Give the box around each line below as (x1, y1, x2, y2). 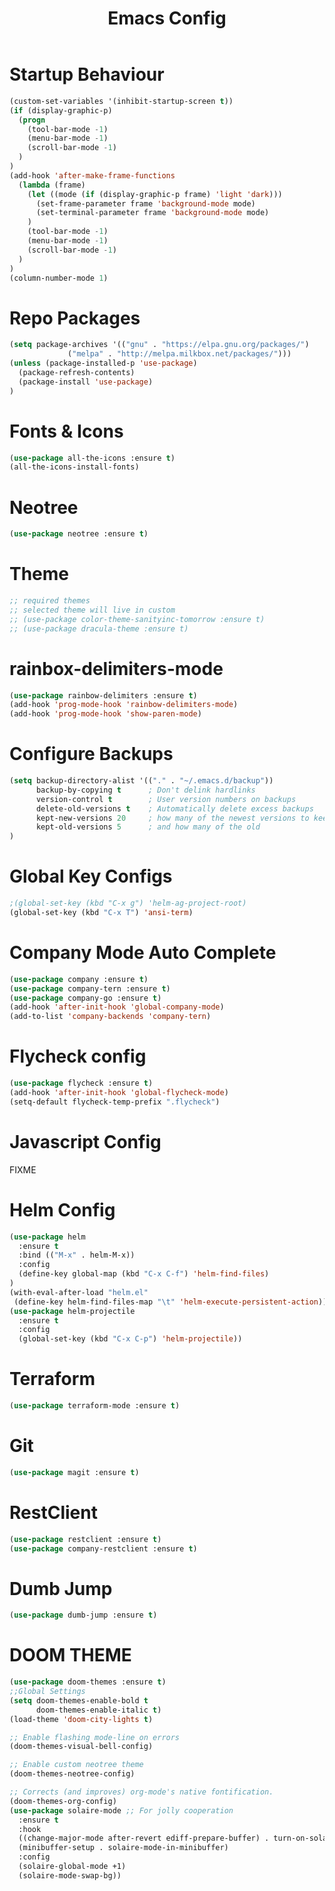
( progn (18, 115, 46, 125)
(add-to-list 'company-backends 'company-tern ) (9, 1012, 212, 1022)
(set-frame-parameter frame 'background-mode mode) (35, 198, 256, 209)
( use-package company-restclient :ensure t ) (9, 1543, 198, 1554)
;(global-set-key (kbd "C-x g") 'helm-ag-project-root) (9, 898, 247, 909)
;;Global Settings (9, 1687, 86, 1697)
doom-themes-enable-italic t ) (35, 1705, 162, 1715)
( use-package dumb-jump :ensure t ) (9, 1610, 158, 1621)
